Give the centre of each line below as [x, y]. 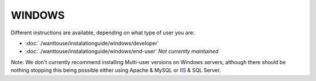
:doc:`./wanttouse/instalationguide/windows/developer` [92, 43]
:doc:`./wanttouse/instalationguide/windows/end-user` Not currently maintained [122, 51]
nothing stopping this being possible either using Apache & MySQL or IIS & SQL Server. [116, 71]
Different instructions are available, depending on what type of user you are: [103, 33]
